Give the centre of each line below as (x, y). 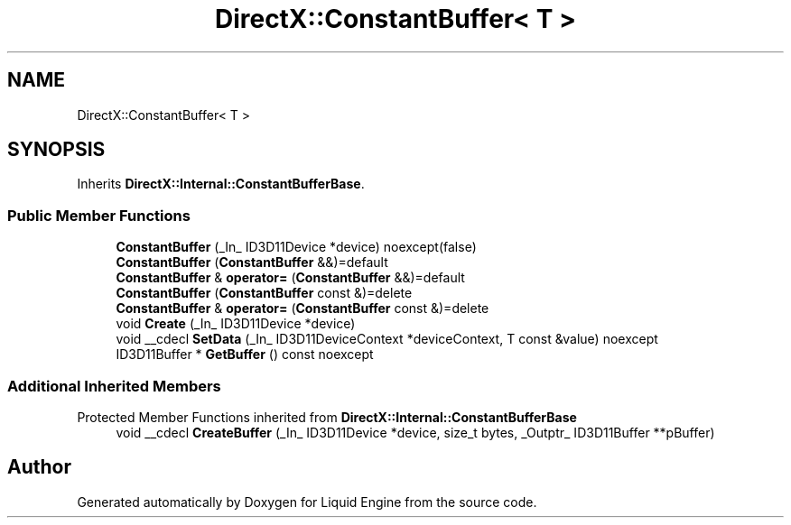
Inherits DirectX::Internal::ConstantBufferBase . (221, 184)
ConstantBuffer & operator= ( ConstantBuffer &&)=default (290, 278)
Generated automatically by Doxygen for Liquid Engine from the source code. (307, 502)
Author (39, 467)
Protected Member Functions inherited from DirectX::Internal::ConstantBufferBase (327, 417)
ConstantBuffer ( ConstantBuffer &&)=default (252, 262)
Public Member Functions (99, 215)
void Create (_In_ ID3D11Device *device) (236, 324)
